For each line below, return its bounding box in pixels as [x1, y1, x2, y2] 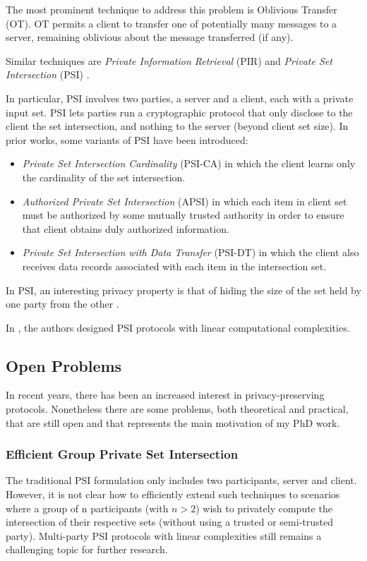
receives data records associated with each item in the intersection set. [22, 258, 327, 273]
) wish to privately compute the [195, 500, 332, 515]
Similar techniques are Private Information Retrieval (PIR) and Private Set [6, 53, 332, 68]
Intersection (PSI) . [6, 67, 90, 82]
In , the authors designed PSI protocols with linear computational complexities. [6, 320, 350, 334]
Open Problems [6, 354, 122, 376]
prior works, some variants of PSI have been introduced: [6, 132, 248, 147]
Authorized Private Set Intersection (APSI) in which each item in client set [22, 193, 347, 208]
